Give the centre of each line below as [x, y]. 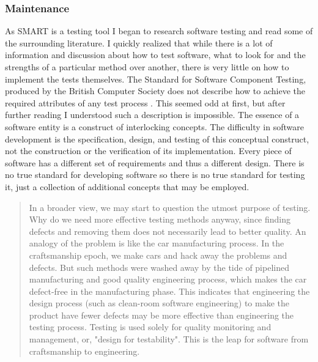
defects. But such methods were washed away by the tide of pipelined [159, 267]
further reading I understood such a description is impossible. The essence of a [152, 115]
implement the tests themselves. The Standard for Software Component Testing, [156, 79]
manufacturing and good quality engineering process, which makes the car [168, 279]
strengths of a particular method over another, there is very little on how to [147, 67]
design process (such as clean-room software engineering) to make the [159, 303]
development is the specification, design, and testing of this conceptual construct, [157, 139]
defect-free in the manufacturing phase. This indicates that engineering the [169, 291]
